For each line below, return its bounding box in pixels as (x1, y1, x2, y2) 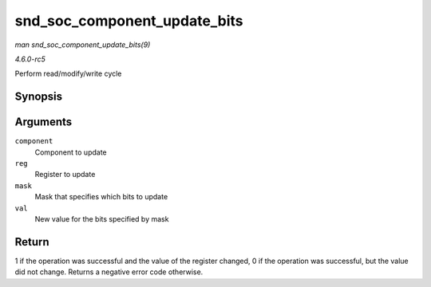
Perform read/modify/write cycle (14, 69, 122, 79)
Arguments (14, 116, 73, 129)
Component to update (34, 147, 107, 157)
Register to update (34, 170, 96, 179)
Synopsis (14, 90, 63, 104)
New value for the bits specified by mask (34, 214, 169, 223)
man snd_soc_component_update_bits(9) (14, 40, 151, 49)
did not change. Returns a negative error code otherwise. (14, 267, 204, 277)
